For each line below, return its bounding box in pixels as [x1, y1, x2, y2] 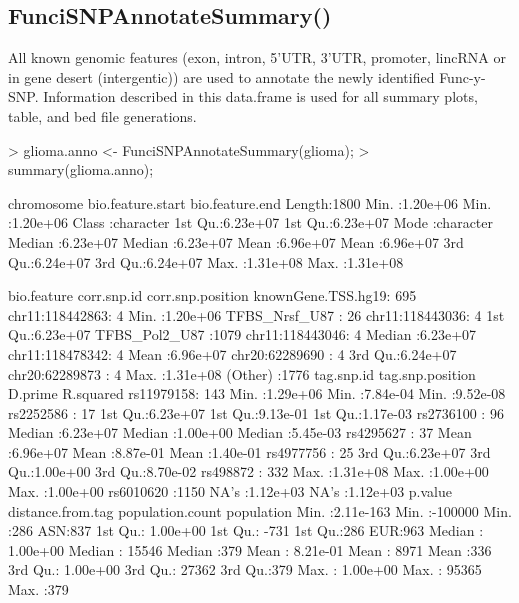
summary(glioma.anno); [8, 159, 154, 180]
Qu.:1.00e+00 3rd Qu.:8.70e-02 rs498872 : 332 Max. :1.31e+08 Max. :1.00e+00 [8, 461, 489, 482]
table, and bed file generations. [8, 105, 197, 126]
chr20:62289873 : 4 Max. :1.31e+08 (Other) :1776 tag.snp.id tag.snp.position [8, 363, 476, 384]
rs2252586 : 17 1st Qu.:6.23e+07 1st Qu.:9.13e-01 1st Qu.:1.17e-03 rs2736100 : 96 [8, 402, 504, 423]
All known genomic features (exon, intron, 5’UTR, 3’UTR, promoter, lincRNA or [8, 47, 506, 68]
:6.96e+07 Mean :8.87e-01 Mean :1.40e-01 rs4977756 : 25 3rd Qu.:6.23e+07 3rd [8, 441, 491, 462]
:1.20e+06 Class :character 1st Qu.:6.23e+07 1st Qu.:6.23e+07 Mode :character [8, 212, 493, 233]
